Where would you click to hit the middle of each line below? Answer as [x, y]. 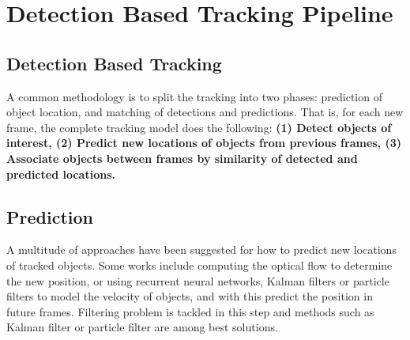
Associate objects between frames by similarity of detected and [182, 158]
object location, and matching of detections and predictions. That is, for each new [205, 112]
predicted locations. [61, 174]
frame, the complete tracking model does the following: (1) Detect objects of [199, 127]
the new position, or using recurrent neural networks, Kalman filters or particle [198, 280]
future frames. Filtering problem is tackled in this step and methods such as [190, 311]
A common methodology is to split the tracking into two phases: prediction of [194, 96]
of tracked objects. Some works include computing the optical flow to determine [199, 264]
